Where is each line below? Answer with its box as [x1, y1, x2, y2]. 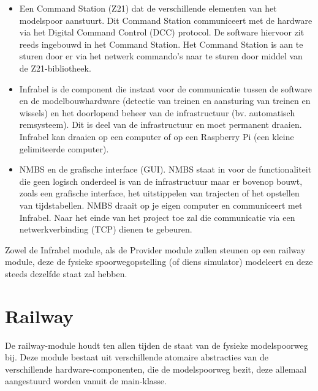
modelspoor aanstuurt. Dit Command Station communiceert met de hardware [19, 13, 312, 26]
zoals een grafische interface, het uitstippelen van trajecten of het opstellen [19, 187, 300, 199]
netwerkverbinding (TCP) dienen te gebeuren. [19, 223, 192, 236]
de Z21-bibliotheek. [19, 61, 91, 74]
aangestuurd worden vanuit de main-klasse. [5, 374, 167, 387]
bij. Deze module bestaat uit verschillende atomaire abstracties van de [5, 351, 268, 363]
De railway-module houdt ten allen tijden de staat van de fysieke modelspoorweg [5, 338, 308, 351]
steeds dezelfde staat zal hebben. [5, 267, 127, 280]
